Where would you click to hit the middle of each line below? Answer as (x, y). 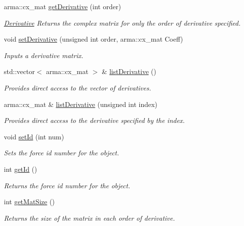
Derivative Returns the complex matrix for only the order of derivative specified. (122, 23)
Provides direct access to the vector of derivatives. (77, 87)
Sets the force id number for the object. (61, 153)
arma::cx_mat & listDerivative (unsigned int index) (81, 104)
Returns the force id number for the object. (67, 185)
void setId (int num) (34, 136)
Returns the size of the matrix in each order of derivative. (90, 218)
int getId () (21, 169)
